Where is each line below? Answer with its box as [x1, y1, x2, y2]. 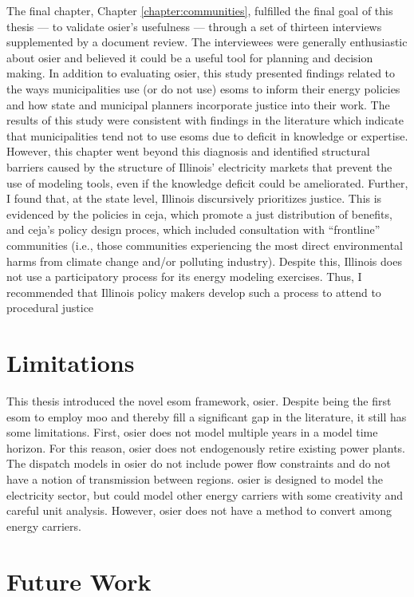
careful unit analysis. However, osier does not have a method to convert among [6, 502, 392, 519]
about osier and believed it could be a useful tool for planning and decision [6, 49, 373, 65]
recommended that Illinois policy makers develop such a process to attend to [6, 283, 381, 300]
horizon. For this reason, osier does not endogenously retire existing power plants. [6, 439, 405, 456]
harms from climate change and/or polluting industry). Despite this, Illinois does [6, 252, 402, 269]
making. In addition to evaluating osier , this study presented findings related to [6, 65, 396, 81]
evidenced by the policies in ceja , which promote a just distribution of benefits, [6, 205, 392, 222]
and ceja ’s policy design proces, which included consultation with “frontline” [6, 221, 380, 238]
